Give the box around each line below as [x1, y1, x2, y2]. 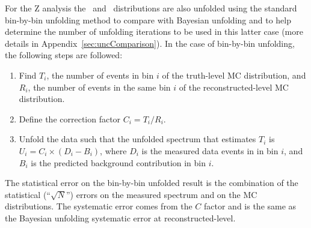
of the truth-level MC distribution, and [162, 68, 306, 81]
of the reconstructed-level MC [179, 80, 289, 93]
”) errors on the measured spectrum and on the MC [66, 188, 257, 200]
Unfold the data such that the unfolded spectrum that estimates [19, 133, 256, 145]
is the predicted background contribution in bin [31, 156, 206, 169]
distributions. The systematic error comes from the [5, 200, 192, 212]
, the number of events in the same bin [28, 80, 171, 93]
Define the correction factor [19, 112, 121, 125]
